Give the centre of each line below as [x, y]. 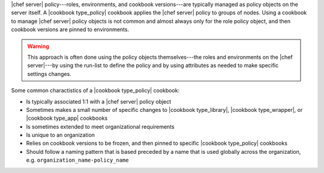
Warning [38, 46]
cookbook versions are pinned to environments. [70, 29]
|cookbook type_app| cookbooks [67, 118]
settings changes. [49, 74]
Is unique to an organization [61, 135]
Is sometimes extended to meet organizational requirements [100, 126]
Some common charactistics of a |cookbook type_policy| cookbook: [95, 90]
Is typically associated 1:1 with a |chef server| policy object [99, 101]
